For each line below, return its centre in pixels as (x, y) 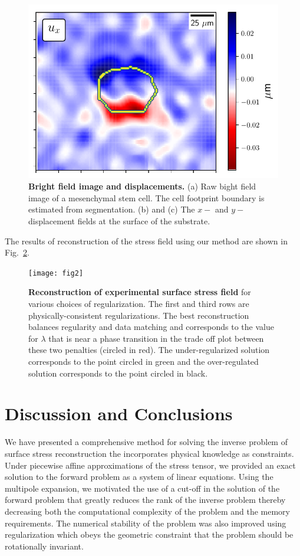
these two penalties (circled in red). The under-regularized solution (149, 350)
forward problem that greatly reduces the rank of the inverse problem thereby (145, 500)
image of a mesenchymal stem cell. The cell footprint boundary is (146, 197)
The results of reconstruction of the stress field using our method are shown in (146, 241)
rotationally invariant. (44, 546)
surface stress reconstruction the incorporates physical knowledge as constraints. (149, 453)
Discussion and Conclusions (119, 413)
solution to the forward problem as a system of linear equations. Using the (139, 477)
